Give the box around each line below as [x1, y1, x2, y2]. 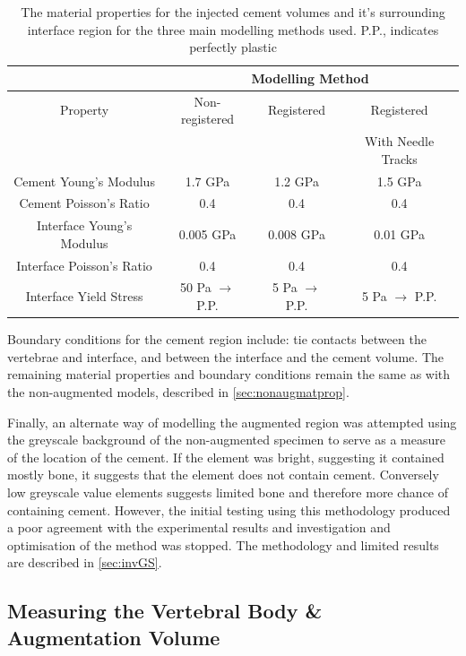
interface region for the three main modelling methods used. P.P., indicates [27, 20, 439, 39]
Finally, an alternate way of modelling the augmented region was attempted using [7, 412, 457, 431]
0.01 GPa [374, 224, 425, 243]
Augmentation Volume [7, 623, 220, 651]
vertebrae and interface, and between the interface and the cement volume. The [7, 347, 444, 366]
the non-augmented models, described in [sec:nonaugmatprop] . [7, 382, 349, 401]
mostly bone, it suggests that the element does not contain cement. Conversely [7, 465, 439, 484]
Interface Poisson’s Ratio [16, 255, 152, 274]
